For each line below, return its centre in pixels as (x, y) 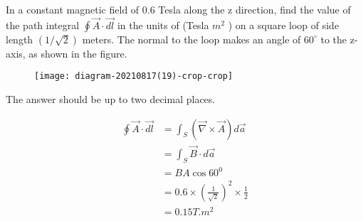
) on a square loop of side (284, 25)
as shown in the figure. (78, 53)
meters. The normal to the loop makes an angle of (191, 39)
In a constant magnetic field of (73, 9)
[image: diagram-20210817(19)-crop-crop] (134, 76)
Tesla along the (191, 9)
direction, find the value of (293, 9)
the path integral (43, 25)
